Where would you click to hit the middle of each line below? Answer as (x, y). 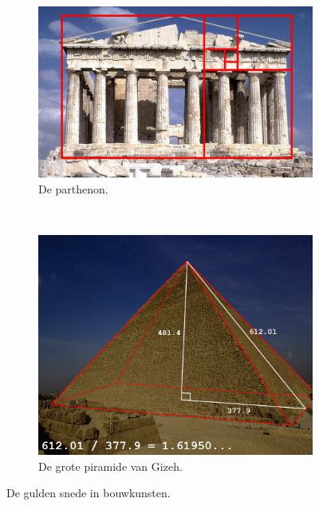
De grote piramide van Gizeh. (110, 466)
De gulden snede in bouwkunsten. (89, 493)
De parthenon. (73, 188)
